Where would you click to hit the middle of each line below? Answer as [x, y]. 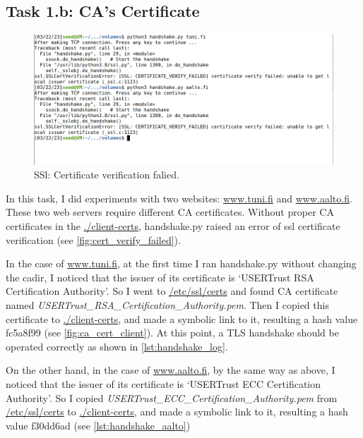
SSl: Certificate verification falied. [107, 175]
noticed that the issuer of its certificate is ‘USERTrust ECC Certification [163, 384]
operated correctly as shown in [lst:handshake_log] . [117, 346]
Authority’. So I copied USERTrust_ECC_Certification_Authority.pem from [172, 397]
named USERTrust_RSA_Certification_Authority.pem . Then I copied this [167, 305]
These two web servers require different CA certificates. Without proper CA [170, 212]
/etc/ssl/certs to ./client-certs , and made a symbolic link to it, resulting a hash [177, 412]
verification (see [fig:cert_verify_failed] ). [93, 239]
